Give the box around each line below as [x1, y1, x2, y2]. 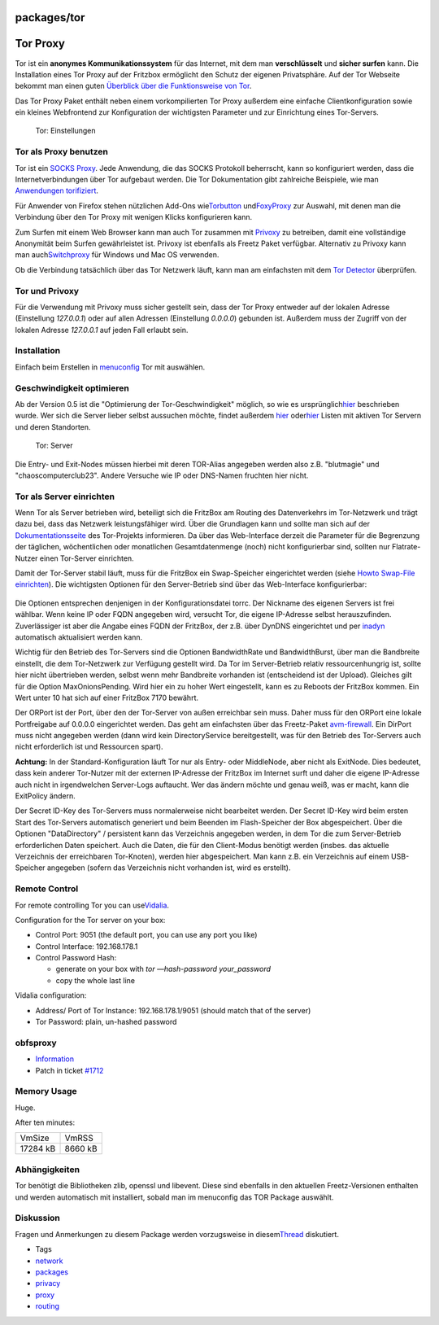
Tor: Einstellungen [35, 126, 97, 136]
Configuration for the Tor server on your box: [15, 915, 166, 925]
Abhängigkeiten [15, 1164, 80, 1175]
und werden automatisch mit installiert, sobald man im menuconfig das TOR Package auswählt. [15, 1192, 334, 1202]
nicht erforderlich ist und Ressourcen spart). [15, 741, 163, 752]
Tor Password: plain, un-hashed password [35, 1017, 177, 1027]
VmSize [20, 1132, 50, 1144]
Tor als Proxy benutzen [15, 146, 109, 158]
